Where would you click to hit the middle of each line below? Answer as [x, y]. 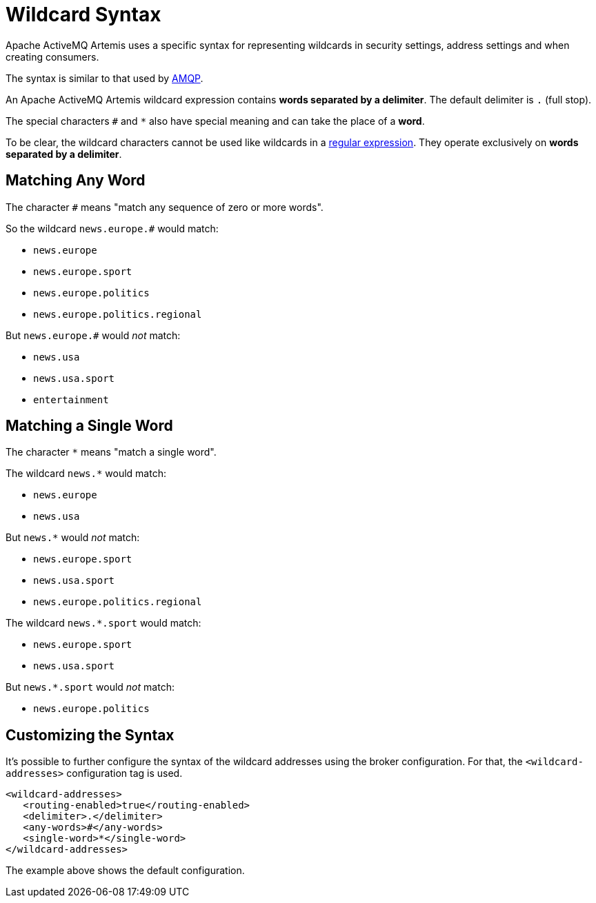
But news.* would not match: [73, 538]
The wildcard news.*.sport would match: [103, 623]
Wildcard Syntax [83, 14]
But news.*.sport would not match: [90, 687]
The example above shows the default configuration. [125, 871]
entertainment [71, 399]
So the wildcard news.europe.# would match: [112, 228]
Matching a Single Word [89, 426]
